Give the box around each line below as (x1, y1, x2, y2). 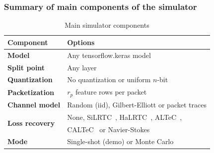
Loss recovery (7, 118, 55, 128)
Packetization (7, 87, 54, 97)
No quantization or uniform (67, 74, 151, 85)
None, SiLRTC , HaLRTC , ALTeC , (67, 111, 182, 122)
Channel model (7, 99, 61, 109)
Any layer (67, 62, 97, 72)
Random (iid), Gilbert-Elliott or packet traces (67, 99, 207, 109)
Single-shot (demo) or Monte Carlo (67, 136, 174, 147)
